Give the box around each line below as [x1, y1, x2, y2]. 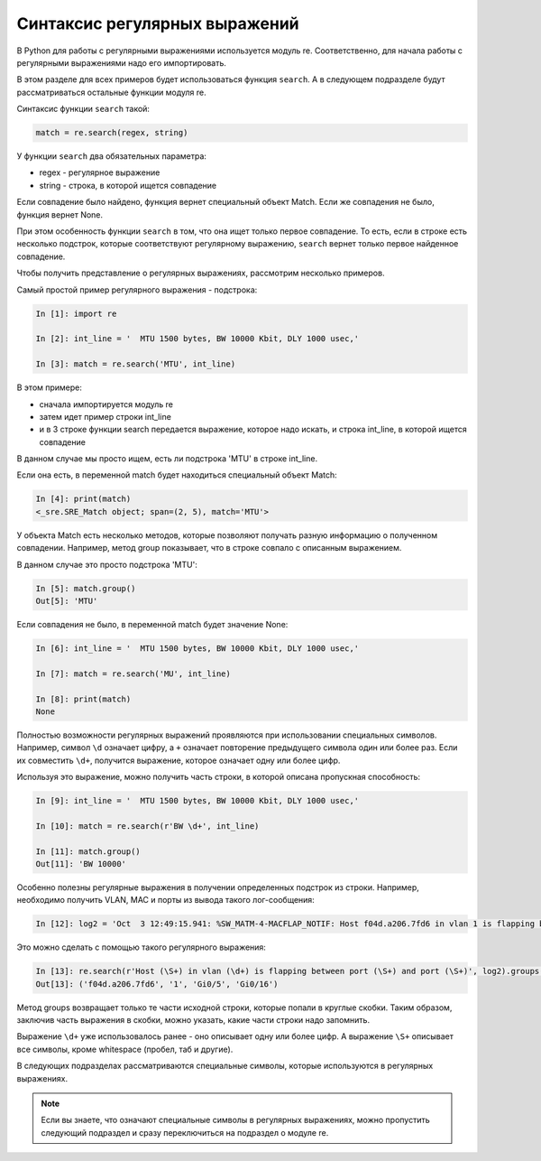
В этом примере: [16, 382, 83, 393]
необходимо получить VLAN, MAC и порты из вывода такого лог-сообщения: [16, 895, 315, 906]
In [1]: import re [35, 308, 117, 319]
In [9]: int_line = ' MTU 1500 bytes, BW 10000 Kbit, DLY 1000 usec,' [35, 795, 360, 806]
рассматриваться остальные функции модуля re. [16, 87, 206, 98]
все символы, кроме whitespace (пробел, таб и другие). [16, 1044, 234, 1054]
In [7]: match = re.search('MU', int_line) [35, 668, 232, 679]
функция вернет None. [16, 209, 104, 220]
